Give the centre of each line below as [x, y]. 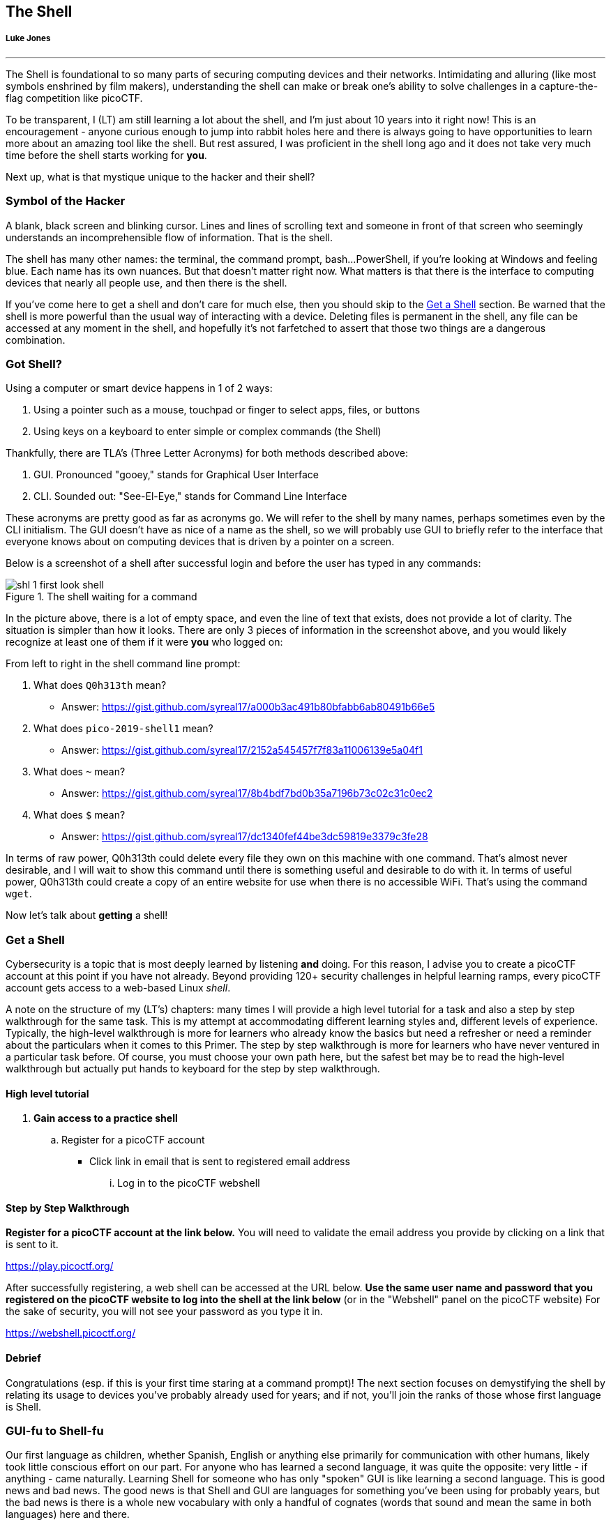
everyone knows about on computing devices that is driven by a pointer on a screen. [200, 542]
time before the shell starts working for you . [106, 155]
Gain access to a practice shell [106, 1118]
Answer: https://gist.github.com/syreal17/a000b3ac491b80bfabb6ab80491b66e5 [248, 707]
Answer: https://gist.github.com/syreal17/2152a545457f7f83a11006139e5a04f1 [242, 750]
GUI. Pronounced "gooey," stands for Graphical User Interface [176, 475]
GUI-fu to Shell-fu [55, 1431]
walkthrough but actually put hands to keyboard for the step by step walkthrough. [193, 1069]
